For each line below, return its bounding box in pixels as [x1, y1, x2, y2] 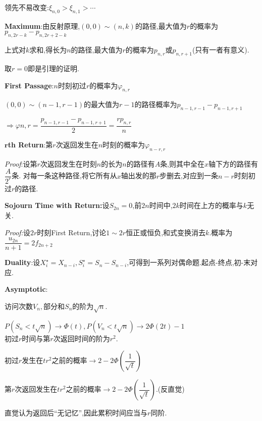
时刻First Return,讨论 [37, 227, 107, 237]
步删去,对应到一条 [160, 170, 218, 181]
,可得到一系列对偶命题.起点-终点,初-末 [127, 257, 251, 268]
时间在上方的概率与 [179, 200, 243, 210]
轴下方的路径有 [208, 158, 258, 169]
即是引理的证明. [27, 63, 79, 73]
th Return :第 [8, 139, 53, 149]
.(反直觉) [155, 384, 185, 394]
